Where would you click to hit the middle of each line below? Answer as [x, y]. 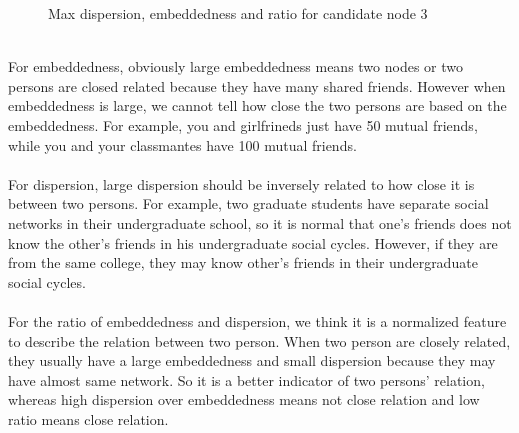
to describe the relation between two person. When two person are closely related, [259, 340]
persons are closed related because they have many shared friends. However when [257, 85]
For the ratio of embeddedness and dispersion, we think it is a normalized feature [257, 320]
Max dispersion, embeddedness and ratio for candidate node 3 [238, 13]
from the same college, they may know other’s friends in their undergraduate [243, 262]
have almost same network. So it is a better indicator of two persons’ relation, [246, 379]
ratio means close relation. [88, 418]
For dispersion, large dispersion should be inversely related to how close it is [241, 183]
